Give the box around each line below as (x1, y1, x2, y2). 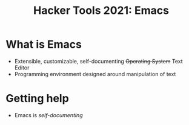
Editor (14, 64, 30, 71)
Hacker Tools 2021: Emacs (33, 4, 169, 18)
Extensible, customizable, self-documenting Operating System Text (14, 57, 183, 65)
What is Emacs (5, 37, 82, 51)
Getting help (5, 92, 69, 106)
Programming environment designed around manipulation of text (14, 70, 176, 77)
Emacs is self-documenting (14, 111, 83, 118)
